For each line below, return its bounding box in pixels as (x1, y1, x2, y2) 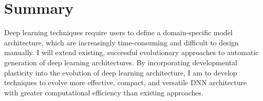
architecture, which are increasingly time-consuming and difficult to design (4, 37, 239, 47)
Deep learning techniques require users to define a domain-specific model (4, 27, 233, 38)
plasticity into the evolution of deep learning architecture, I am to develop (4, 67, 237, 78)
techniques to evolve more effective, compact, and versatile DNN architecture (4, 77, 247, 88)
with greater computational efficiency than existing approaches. (4, 87, 203, 97)
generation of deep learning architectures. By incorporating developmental (4, 57, 237, 67)
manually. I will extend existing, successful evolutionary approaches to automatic (4, 47, 259, 58)
